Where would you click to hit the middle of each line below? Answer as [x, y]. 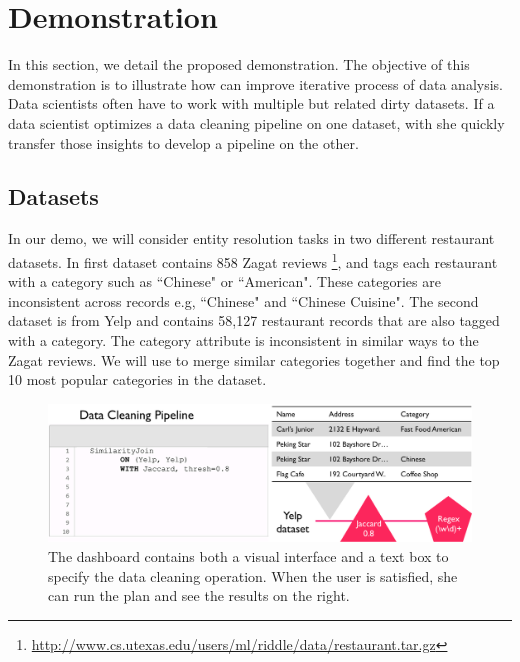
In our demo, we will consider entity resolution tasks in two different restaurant [251, 238]
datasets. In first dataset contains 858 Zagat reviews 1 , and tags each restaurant [253, 260]
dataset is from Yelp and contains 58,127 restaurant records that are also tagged [254, 320]
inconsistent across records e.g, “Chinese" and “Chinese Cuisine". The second [243, 300]
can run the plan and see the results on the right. [199, 595]
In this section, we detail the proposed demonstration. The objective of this [239, 64]
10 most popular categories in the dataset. [137, 379]
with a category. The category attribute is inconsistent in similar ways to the [243, 339]
